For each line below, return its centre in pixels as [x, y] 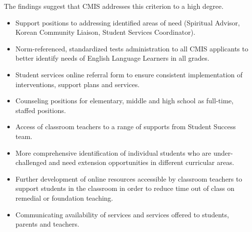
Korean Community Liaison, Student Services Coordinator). [105, 32]
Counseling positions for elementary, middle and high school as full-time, [125, 101]
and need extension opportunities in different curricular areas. [141, 162]
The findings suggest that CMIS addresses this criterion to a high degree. [114, 6]
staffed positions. [41, 110]
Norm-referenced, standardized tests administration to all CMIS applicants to [132, 48]
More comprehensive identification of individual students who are [113, 152]
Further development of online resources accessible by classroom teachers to [129, 178]
